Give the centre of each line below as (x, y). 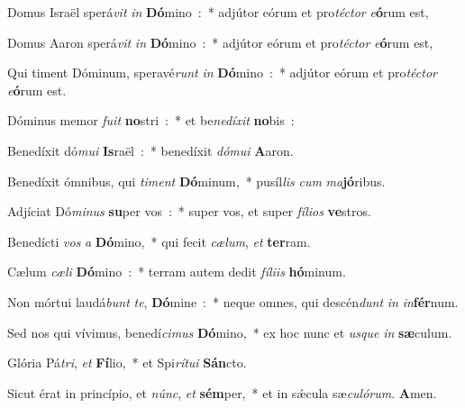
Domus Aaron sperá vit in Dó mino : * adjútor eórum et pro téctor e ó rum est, (220, 42)
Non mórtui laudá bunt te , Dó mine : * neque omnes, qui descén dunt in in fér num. (233, 301)
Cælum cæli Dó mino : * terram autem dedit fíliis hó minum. (177, 272)
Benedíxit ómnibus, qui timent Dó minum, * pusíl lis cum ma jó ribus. (196, 181)
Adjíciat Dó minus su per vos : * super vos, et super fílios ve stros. (189, 211)
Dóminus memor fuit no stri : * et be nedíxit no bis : (151, 120)
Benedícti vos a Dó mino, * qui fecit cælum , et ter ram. (159, 241)
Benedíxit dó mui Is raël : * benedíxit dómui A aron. (150, 150)
